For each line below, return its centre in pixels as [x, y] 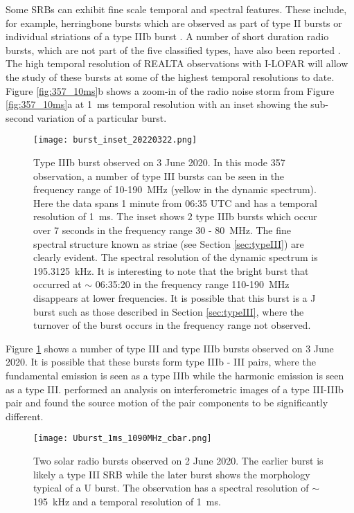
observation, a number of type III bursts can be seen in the [159, 175]
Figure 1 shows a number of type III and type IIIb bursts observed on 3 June [170, 348]
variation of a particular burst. [102, 117]
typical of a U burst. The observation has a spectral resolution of [171, 488]
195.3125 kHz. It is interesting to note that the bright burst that [171, 270]
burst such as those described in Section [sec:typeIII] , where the [169, 311]
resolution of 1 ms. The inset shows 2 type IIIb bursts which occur [175, 216]
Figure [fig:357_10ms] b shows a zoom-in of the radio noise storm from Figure [170, 90]
